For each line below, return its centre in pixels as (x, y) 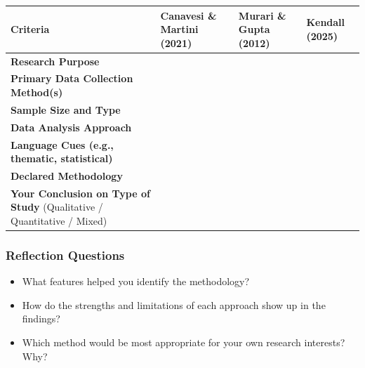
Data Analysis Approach (71, 127)
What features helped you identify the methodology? (136, 281)
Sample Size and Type (66, 109)
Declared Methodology (67, 175)
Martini (179, 29)
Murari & (262, 15)
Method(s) (37, 92)
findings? (41, 318)
